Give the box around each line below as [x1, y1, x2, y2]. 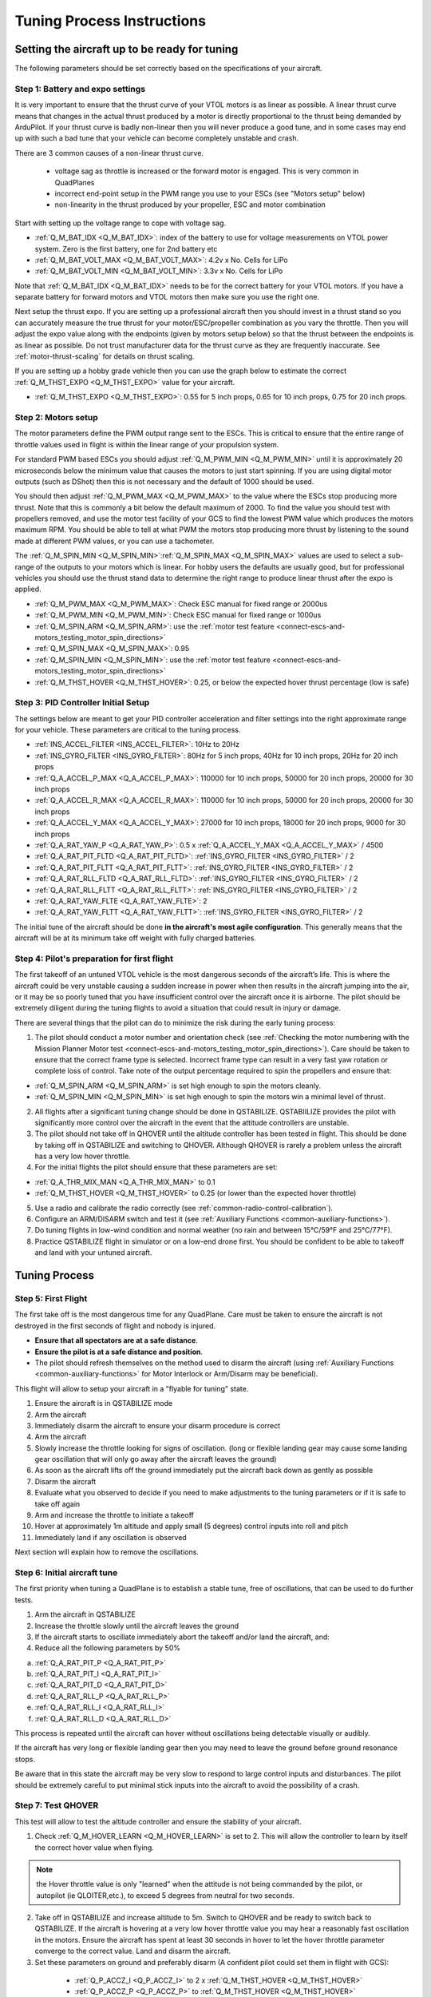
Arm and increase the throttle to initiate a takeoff [34, 1511, 195, 1520]
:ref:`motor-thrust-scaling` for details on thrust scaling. [14, 351, 195, 361]
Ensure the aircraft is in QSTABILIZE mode [34, 1399, 173, 1408]
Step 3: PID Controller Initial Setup [14, 697, 150, 709]
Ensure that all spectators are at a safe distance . [34, 1336, 199, 1345]
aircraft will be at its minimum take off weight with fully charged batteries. [14, 933, 257, 943]
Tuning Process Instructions [14, 12, 207, 30]
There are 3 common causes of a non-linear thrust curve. [14, 148, 204, 157]
